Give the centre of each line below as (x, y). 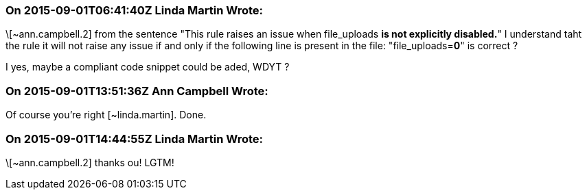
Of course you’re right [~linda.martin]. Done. (106, 115)
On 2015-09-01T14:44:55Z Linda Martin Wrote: (134, 139)
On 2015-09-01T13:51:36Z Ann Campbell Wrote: (137, 91)
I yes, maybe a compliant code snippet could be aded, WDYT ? (148, 67)
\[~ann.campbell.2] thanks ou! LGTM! (90, 162)
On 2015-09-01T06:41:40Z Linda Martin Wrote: (135, 10)
